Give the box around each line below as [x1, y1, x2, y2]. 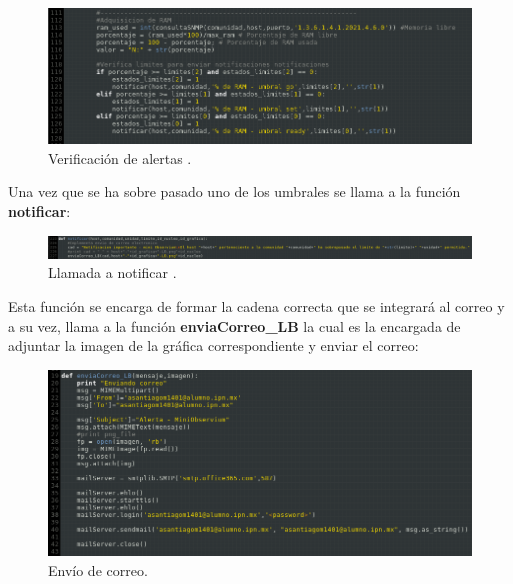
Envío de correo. [48, 559, 148, 580]
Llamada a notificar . [48, 262, 177, 283]
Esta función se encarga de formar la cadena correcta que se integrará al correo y [8, 295, 505, 316]
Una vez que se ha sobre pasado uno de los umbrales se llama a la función [8, 181, 461, 202]
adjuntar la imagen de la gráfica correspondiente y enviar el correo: [8, 335, 419, 356]
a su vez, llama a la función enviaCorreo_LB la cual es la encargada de [8, 315, 461, 336]
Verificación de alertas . [48, 147, 192, 168]
